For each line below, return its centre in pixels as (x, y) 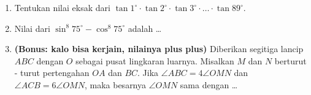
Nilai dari (32, 28)
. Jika (148, 73)
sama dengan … (209, 84)
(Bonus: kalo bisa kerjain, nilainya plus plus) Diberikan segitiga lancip (159, 49)
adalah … (145, 28)
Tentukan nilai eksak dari (62, 7)
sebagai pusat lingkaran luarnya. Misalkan (155, 60)
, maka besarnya (115, 84)
